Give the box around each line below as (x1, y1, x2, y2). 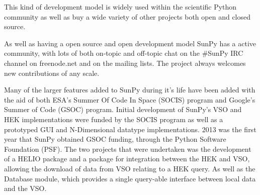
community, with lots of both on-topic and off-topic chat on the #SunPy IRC (4, 48, 243, 58)
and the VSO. (4, 183, 47, 193)
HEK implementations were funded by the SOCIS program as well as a (4, 114, 223, 124)
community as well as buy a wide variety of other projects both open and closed (4, 11, 251, 22)
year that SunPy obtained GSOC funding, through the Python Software (4, 134, 226, 144)
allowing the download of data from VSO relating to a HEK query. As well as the (4, 163, 255, 173)
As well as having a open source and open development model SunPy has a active (4, 38, 256, 48)
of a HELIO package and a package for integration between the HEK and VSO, (4, 153, 250, 164)
